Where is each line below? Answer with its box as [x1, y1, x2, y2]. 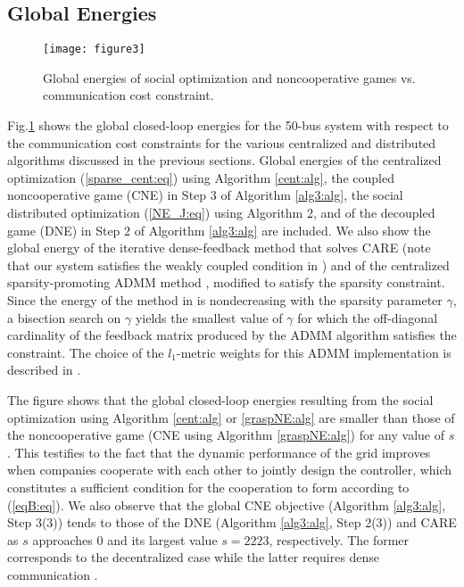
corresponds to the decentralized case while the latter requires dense [7, 548, 380, 566]
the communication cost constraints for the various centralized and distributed [7, 133, 436, 152]
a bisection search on [7, 308, 121, 327]
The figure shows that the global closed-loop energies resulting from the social [7, 390, 434, 409]
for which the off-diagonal [297, 308, 438, 327]
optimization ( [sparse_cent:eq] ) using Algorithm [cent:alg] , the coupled [7, 168, 394, 186]
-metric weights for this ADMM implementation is [177, 343, 452, 361]
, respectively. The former [269, 530, 410, 549]
